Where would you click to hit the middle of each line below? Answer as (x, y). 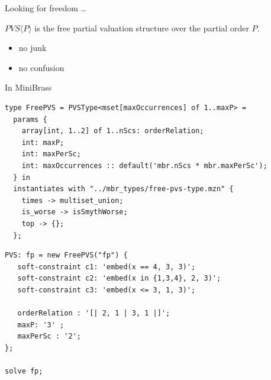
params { (30, 119)
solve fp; (24, 371)
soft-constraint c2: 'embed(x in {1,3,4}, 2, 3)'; (119, 278)
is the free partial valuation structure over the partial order (142, 28)
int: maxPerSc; (51, 154)
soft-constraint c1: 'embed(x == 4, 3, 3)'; (107, 267)
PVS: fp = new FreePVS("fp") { (66, 255)
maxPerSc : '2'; (49, 336)
